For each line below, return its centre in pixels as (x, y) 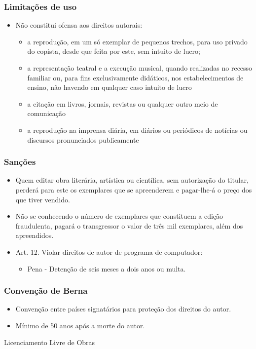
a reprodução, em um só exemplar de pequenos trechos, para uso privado (137, 41)
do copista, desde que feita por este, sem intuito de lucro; (114, 51)
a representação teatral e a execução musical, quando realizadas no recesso (140, 68)
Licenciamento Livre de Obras (50, 342)
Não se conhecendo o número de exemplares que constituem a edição (119, 216)
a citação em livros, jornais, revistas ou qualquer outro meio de (123, 103)
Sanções (20, 162)
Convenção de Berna (46, 291)
